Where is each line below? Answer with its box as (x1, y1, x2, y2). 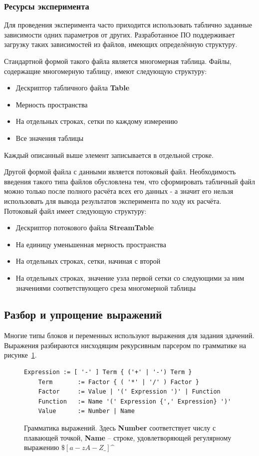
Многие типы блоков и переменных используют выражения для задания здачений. (4, 330, 255, 341)
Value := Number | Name (38, 408, 135, 415)
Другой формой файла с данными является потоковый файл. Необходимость (4, 166, 236, 177)
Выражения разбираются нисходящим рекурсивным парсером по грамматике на (4, 340, 246, 350)
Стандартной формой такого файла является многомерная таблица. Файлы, (4, 56, 232, 66)
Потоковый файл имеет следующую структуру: (4, 205, 147, 216)
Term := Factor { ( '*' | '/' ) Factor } (38, 378, 199, 386)
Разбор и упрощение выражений (4, 307, 162, 322)
